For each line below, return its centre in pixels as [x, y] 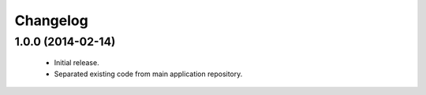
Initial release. [77, 63]
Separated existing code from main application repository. [148, 74]
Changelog [51, 20]
